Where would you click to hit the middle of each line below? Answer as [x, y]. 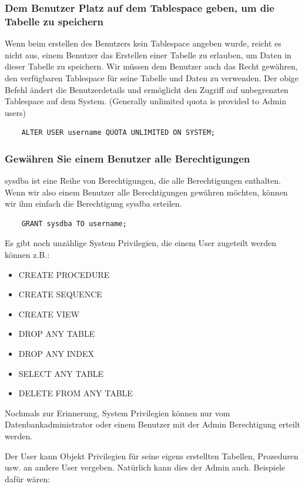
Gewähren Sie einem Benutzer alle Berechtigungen [128, 158]
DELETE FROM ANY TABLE [76, 393]
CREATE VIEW [49, 314]
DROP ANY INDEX [56, 354]
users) [15, 112]
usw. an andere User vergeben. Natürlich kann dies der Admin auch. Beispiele [145, 467]
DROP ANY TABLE [57, 334]
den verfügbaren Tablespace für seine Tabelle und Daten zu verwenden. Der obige [152, 77]
